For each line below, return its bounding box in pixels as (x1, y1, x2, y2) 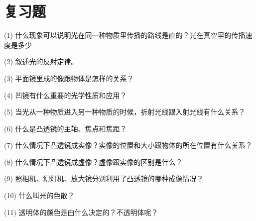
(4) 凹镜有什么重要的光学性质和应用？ (4, 90, 127, 100)
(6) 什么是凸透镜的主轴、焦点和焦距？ (4, 123, 127, 133)
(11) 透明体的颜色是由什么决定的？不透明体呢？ (4, 207, 158, 217)
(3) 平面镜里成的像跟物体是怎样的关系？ (4, 73, 134, 83)
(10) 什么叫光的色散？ (4, 190, 75, 201)
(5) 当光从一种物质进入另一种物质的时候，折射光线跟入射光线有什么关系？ (4, 107, 246, 117)
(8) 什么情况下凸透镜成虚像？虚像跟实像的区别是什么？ (4, 156, 183, 167)
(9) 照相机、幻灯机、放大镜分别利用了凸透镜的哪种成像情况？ (4, 173, 204, 184)
